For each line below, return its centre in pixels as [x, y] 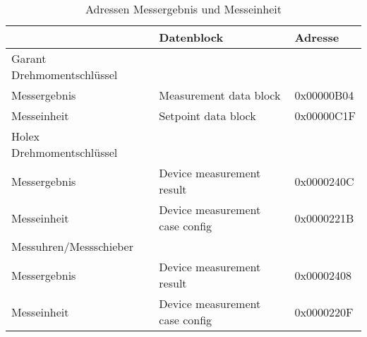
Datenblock [191, 37]
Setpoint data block [207, 116]
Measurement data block [220, 95]
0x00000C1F [325, 116]
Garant [29, 58]
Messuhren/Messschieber [72, 246]
